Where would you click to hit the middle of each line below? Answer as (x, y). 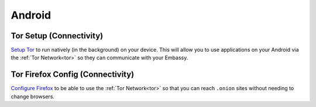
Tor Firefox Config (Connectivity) (73, 75)
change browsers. (33, 97)
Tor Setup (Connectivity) (57, 36)
